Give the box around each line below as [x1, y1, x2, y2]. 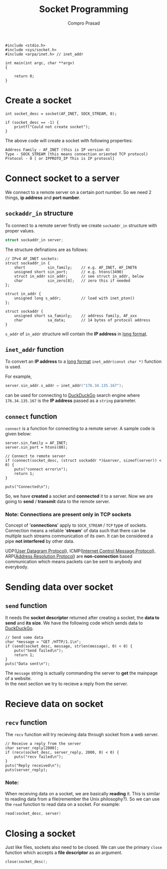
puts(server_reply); [5, 768, 48, 773]
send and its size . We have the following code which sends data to [5, 620, 143, 626]
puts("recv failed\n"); [14, 754, 64, 760]
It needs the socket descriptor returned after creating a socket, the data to [5, 615, 160, 621]
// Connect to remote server [5, 454, 66, 459]
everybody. [5, 564, 28, 570]
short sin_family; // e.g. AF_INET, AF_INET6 [14, 265, 137, 270]
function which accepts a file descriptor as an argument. [5, 849, 123, 855]
